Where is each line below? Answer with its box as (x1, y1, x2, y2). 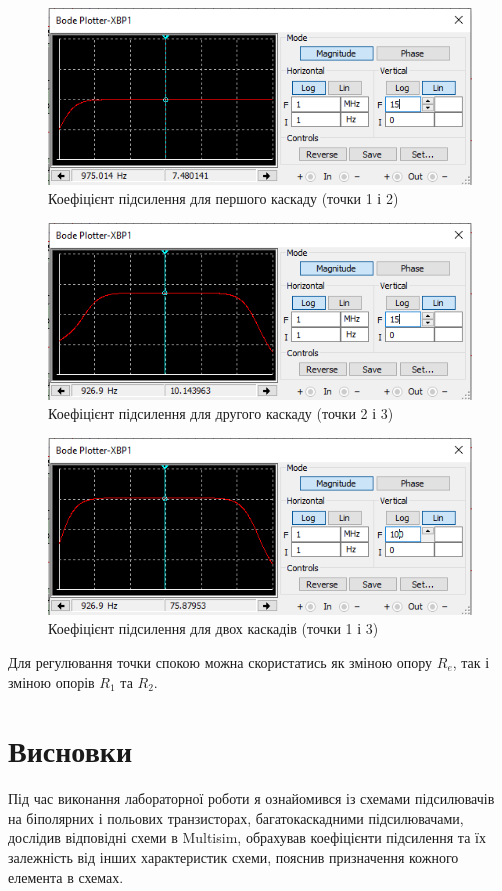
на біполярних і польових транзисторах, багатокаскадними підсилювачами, (8, 807, 464, 828)
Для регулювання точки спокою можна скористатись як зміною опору (8, 651, 433, 672)
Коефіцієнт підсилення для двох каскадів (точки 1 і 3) (48, 618, 379, 639)
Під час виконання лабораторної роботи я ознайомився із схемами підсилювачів (8, 788, 495, 809)
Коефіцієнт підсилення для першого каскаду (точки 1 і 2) (48, 188, 399, 209)
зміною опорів (8, 671, 95, 692)
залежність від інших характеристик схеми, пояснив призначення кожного (8, 847, 459, 868)
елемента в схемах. (8, 866, 124, 887)
